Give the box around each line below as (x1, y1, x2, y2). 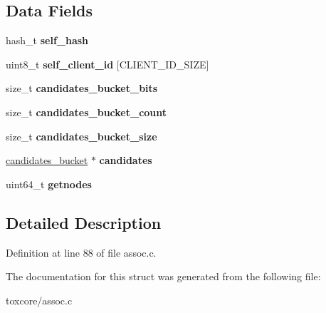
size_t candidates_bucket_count (6, 104, 167, 119)
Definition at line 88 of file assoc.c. (6, 245, 157, 260)
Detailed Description (6, 211, 162, 233)
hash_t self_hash (6, 33, 89, 48)
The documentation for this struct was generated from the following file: (6, 269, 321, 284)
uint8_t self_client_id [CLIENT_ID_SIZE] (6, 56, 209, 71)
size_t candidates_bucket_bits (6, 81, 158, 96)
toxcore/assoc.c (6, 292, 73, 307)
